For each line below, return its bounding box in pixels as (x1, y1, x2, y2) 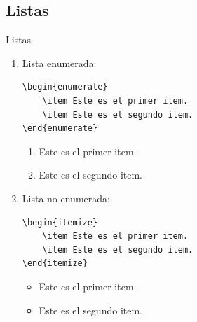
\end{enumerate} (22, 123, 98, 134)
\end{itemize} (22, 258, 88, 269)
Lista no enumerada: (22, 190, 110, 205)
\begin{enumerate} (22, 82, 108, 92)
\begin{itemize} (22, 217, 98, 227)
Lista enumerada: (22, 55, 97, 70)
